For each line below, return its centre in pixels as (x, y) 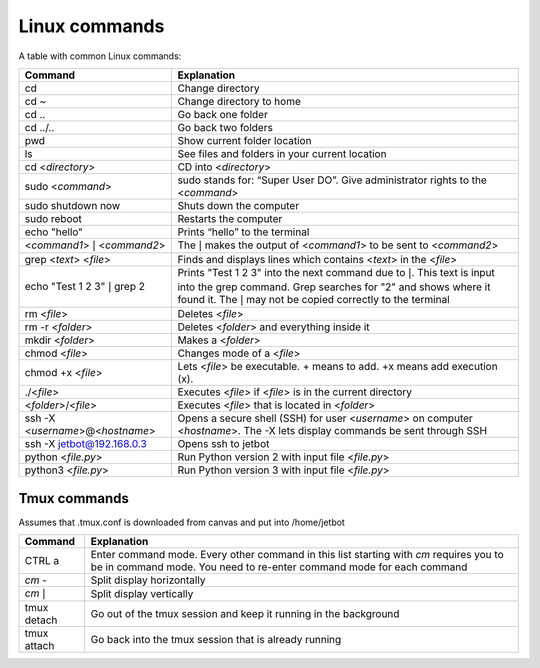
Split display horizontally (148, 580)
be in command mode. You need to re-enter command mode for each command (279, 567)
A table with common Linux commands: (100, 56)
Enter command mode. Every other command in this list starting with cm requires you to (297, 555)
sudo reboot (53, 218)
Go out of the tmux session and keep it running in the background (245, 614)
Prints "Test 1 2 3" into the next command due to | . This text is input (336, 273)
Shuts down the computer (238, 205)
